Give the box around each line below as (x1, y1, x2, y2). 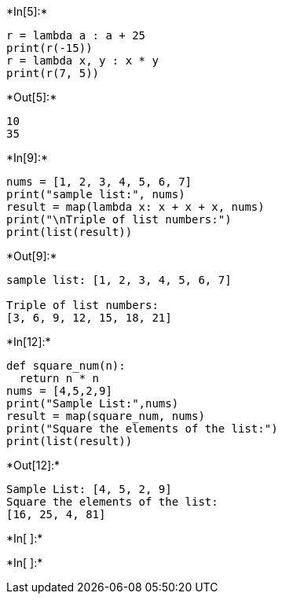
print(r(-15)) (6, 42, 93, 54)
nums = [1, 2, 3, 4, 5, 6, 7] (6, 175, 192, 188)
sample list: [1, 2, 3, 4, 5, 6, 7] (6, 274, 232, 286)
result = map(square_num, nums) (6, 410, 205, 422)
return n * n (19, 372, 100, 385)
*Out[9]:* (6, 249, 57, 263)
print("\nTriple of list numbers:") (6, 213, 232, 226)
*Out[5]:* (6, 90, 57, 104)
